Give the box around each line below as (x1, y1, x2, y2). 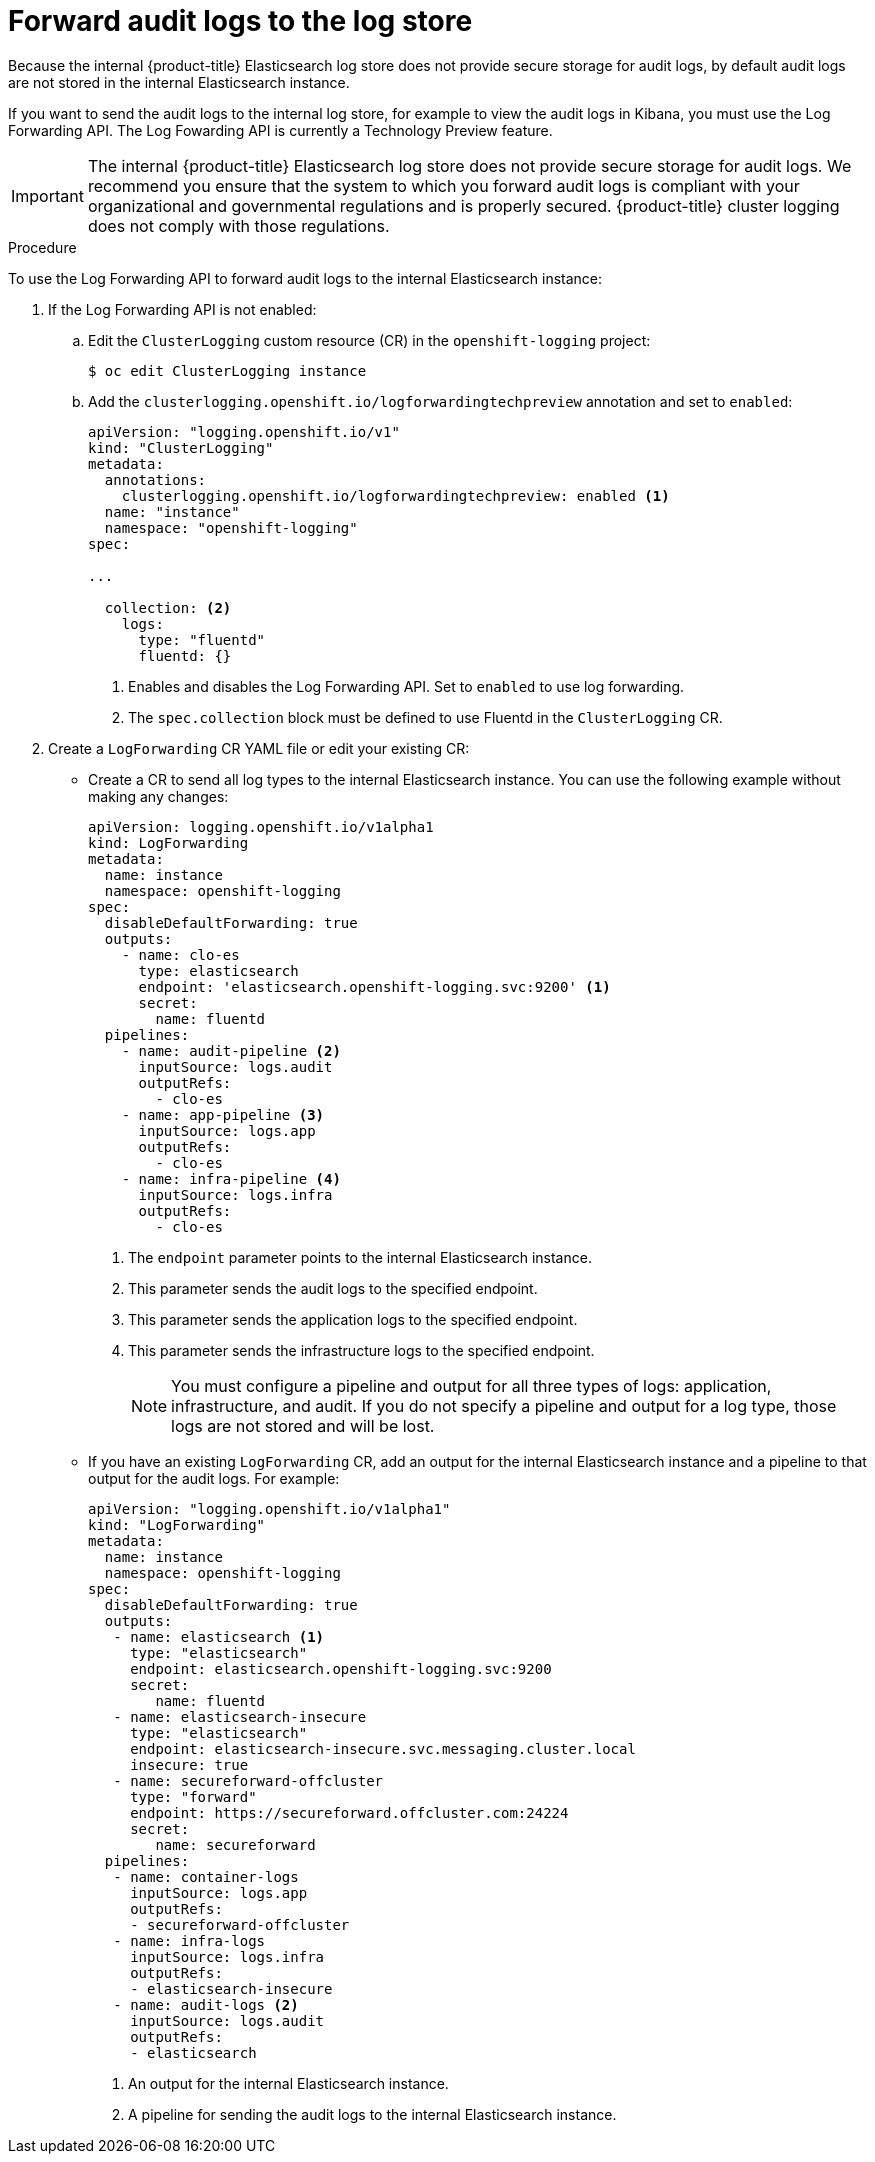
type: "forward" (130, 1788, 257, 1805)
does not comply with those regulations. (87, 215, 390, 236)
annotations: (104, 471, 207, 488)
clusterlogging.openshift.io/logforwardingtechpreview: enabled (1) (121, 487, 670, 504)
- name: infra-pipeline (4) (121, 1170, 341, 1187)
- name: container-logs (113, 1868, 299, 1885)
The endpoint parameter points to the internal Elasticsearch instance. (128, 1248, 592, 1266)
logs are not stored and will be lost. (171, 1415, 435, 1436)
